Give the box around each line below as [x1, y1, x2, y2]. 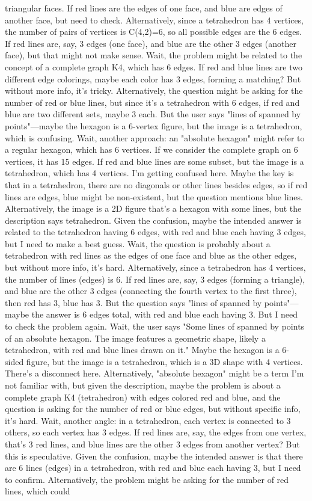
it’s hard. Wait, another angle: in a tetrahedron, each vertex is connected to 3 [5, 414, 291, 426]
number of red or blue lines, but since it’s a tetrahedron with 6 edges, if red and [5, 96, 300, 108]
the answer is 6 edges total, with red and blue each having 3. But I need [31, 308, 298, 321]
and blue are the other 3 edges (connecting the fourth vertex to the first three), [5, 284, 297, 297]
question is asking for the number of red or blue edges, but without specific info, [5, 402, 301, 415]
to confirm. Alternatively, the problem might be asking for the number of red [5, 473, 289, 485]
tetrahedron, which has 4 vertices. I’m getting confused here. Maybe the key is [5, 167, 294, 179]
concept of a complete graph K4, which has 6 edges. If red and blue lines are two [5, 60, 302, 73]
